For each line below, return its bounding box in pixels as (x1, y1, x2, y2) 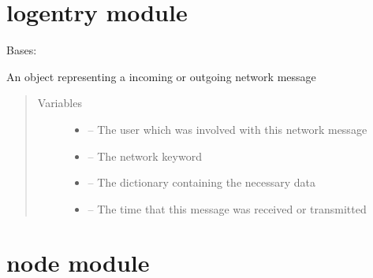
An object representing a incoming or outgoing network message (6, 68, 316, 84)
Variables (37, 95, 82, 111)
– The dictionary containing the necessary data (88, 174, 315, 191)
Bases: (6, 42, 37, 58)
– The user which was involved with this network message (88, 120, 367, 137)
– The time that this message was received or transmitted (88, 200, 367, 217)
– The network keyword (88, 147, 202, 164)
